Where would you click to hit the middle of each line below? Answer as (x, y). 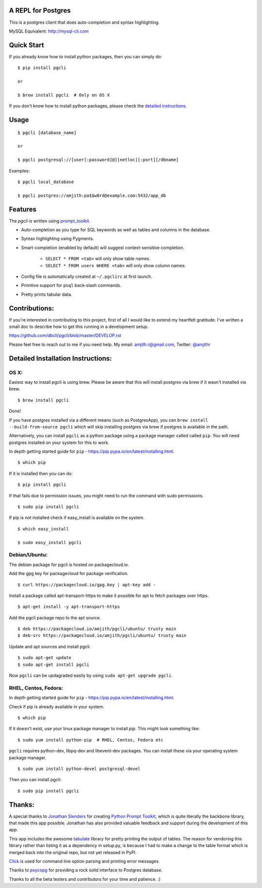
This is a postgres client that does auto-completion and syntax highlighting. (84, 22)
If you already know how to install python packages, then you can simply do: (85, 56)
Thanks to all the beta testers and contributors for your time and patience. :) (85, 879)
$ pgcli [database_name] (47, 133)
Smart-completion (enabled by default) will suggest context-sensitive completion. (103, 247)
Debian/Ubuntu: (28, 555)
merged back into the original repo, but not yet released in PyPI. (73, 852)
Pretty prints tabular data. (47, 294)
